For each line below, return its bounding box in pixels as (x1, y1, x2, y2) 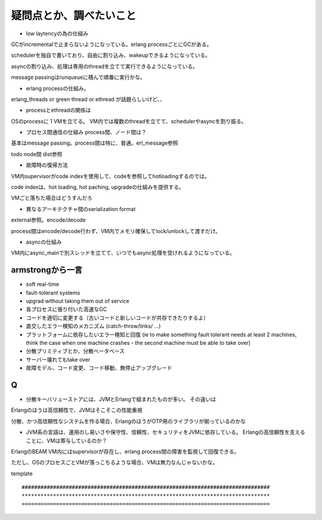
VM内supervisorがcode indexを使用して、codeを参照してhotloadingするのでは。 (11, 172, 210, 179)
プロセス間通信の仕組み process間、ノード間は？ (26, 129, 147, 136)
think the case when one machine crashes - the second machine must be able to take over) (26, 339, 251, 346)
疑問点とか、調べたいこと (11, 9, 137, 22)
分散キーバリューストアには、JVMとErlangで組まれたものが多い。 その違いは (26, 396, 216, 403)
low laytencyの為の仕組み (26, 30, 89, 37)
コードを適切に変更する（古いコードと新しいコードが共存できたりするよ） (26, 314, 209, 321)
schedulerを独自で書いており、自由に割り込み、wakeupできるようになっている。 (11, 51, 211, 59)
